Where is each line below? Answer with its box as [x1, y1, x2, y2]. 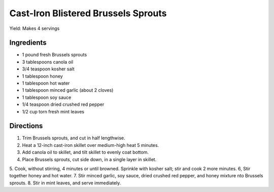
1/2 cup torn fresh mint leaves [22, 108, 85, 114]
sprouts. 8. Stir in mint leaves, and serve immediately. [9, 180, 121, 186]
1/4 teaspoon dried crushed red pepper [22, 101, 105, 107]
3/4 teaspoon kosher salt [22, 66, 75, 72]
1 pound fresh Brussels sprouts [22, 52, 87, 58]
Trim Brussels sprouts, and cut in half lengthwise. [22, 135, 125, 141]
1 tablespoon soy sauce [22, 94, 72, 100]
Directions [9, 122, 43, 130]
